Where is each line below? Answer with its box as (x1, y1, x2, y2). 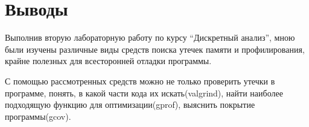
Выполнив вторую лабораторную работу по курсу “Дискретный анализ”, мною (5, 31, 295, 44)
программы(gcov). (5, 110, 71, 122)
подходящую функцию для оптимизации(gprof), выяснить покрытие (5, 98, 255, 111)
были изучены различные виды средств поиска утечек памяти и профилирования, (5, 43, 305, 55)
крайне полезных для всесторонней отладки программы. (5, 55, 212, 67)
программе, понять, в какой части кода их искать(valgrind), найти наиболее (5, 86, 283, 99)
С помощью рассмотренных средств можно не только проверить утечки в (5, 74, 275, 87)
